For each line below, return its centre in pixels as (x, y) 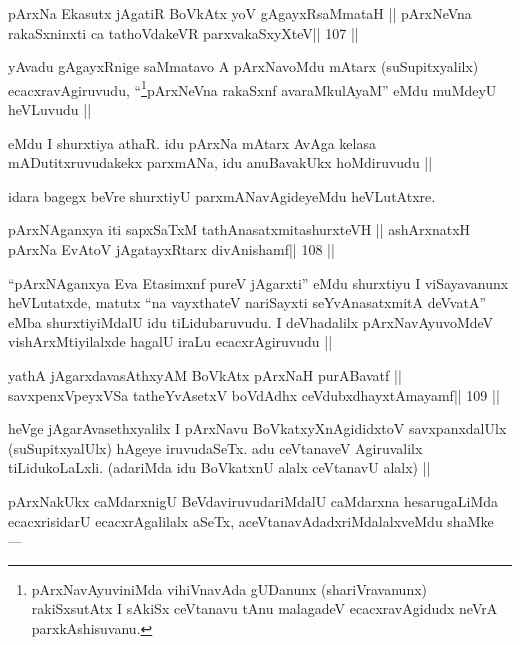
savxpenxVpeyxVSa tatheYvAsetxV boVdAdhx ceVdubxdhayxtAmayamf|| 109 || (254, 394)
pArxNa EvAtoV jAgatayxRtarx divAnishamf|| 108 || (171, 249)
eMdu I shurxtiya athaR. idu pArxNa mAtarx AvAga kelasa (192, 142)
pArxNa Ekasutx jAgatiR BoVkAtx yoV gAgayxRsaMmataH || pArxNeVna (240, 13)
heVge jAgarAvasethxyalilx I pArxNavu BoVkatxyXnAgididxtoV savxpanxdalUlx (257, 428)
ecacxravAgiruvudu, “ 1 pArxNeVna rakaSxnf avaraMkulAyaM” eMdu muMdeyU (252, 88)
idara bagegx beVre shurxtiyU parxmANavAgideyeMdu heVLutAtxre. (222, 195)
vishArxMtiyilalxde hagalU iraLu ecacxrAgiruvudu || (170, 341)
